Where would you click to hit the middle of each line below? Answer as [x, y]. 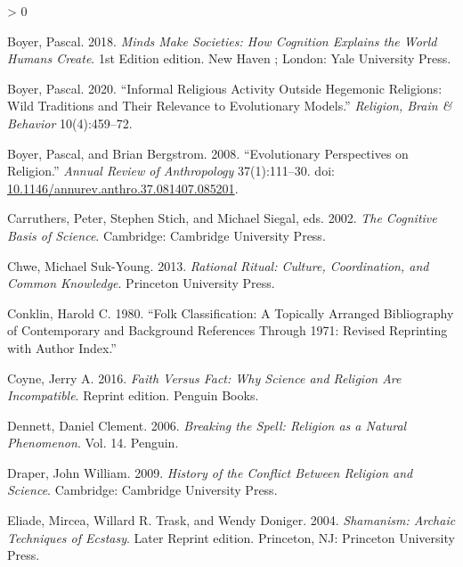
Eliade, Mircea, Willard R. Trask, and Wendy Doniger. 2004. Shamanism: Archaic [231, 520]
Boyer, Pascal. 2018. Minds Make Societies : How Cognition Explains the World [222, 41]
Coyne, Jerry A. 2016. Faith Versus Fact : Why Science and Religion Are [204, 378]
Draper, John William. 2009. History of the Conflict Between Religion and [210, 472]
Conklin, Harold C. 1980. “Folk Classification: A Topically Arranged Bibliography [231, 312]
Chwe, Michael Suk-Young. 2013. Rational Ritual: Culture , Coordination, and [218, 265]
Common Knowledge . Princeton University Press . [141, 283]
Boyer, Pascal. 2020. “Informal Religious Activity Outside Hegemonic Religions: [225, 88]
